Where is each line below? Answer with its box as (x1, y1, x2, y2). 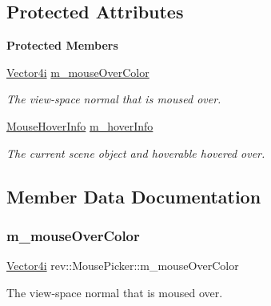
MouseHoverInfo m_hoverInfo (6, 117, 153, 134)
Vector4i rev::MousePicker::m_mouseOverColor (6, 257, 239, 274)
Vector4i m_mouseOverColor (6, 63, 149, 80)
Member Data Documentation (6, 183, 261, 208)
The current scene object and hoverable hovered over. (6, 144, 265, 161)
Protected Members (6, 37, 118, 54)
